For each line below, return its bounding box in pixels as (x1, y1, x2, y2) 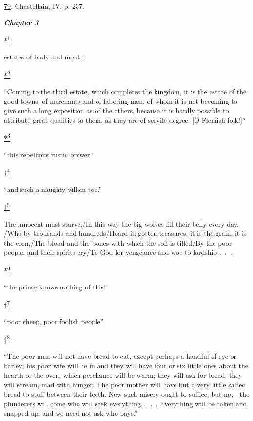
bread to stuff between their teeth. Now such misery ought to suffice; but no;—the (4, 389, 250, 399)
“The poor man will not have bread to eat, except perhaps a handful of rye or (4, 350, 237, 361)
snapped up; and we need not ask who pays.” (4, 408, 138, 418)
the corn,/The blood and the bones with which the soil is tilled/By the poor (4, 237, 232, 248)
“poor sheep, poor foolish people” (4, 316, 104, 326)
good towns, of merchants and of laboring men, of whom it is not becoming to (4, 96, 237, 106)
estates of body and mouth (4, 52, 84, 62)
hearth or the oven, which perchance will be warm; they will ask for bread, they (4, 370, 242, 380)
